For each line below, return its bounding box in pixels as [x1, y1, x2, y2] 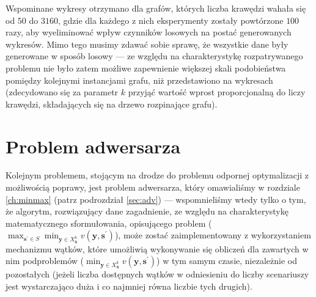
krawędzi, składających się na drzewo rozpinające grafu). [6, 97, 218, 110]
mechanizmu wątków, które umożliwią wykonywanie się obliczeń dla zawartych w [6, 242, 309, 255]
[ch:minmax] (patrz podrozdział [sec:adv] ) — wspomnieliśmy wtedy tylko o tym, [6, 193, 306, 205]
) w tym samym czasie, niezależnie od [156, 254, 297, 267]
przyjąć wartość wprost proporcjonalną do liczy [128, 86, 306, 98]
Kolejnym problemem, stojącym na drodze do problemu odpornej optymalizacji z [6, 169, 309, 182]
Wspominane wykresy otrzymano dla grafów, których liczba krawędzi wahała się [6, 2, 306, 14]
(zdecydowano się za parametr [6, 86, 119, 98]
